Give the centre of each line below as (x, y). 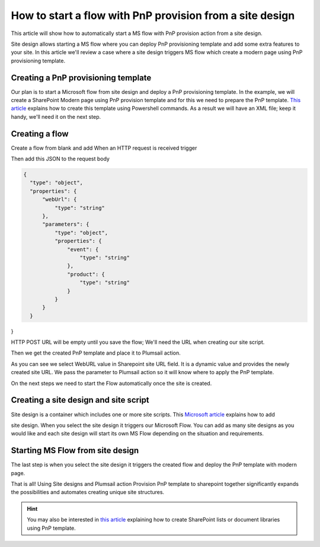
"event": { (83, 249)
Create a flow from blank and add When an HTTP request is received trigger (104, 148)
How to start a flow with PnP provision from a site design (153, 15)
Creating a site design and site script (80, 400)
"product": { (86, 274)
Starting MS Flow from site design (75, 450)
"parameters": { (66, 225)
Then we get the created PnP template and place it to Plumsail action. (96, 353)
